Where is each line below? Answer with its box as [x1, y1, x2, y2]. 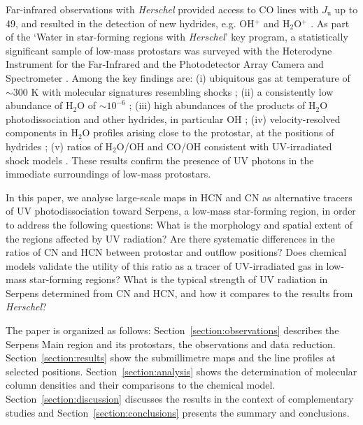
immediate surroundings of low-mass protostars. [6, 166, 211, 181]
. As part [311, 15, 350, 30]
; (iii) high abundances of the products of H [129, 98, 316, 113]
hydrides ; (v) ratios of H [6, 138, 113, 153]
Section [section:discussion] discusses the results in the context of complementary [6, 391, 354, 406]
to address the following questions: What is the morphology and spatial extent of [6, 217, 353, 231]
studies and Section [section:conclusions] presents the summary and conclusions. [6, 405, 350, 419]
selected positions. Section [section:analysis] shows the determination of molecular [6, 363, 357, 378]
